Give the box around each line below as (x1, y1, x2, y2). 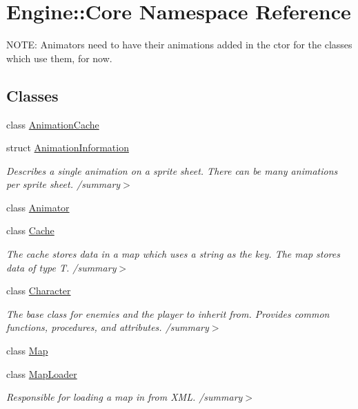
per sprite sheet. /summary (6, 177, 121, 191)
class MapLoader (6, 366, 77, 381)
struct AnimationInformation (6, 140, 129, 155)
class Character (6, 283, 71, 298)
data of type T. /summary (6, 260, 117, 274)
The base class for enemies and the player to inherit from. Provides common (6, 306, 330, 321)
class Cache (6, 223, 54, 238)
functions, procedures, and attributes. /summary (6, 320, 209, 334)
